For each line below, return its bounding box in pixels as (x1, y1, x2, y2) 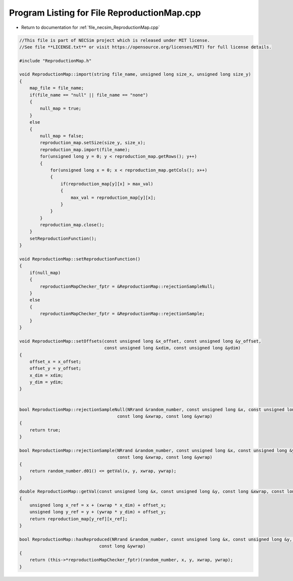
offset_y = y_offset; (29, 366, 82, 371)
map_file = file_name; (29, 86, 84, 91)
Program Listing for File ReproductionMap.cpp (9, 7, 201, 18)
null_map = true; (40, 106, 82, 111)
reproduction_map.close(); (40, 222, 105, 228)
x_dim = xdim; (29, 372, 63, 378)
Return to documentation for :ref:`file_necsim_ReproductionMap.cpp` (21, 24, 160, 30)
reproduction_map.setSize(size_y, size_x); (40, 140, 146, 146)
